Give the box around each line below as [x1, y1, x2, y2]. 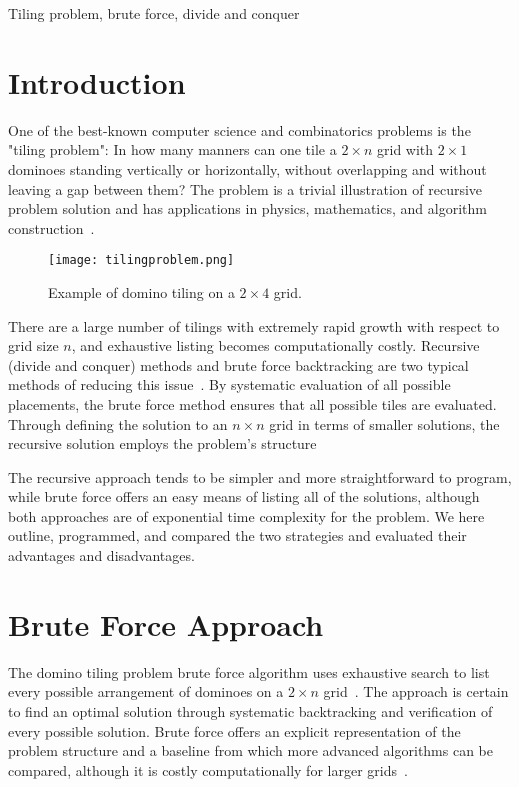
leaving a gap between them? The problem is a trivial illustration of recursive [8, 178, 483, 199]
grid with [377, 139, 434, 160]
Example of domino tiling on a [48, 281, 235, 302]
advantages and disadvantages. [8, 545, 195, 566]
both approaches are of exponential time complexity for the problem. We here [8, 505, 485, 526]
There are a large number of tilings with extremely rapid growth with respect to [8, 315, 500, 336]
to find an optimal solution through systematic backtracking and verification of [8, 700, 493, 721]
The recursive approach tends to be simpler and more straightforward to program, [8, 466, 512, 487]
